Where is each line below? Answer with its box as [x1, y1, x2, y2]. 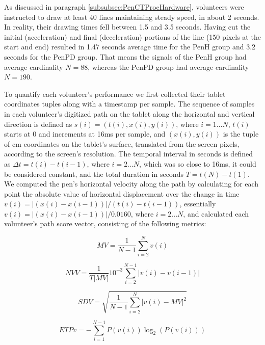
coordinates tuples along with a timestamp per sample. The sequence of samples [4, 98, 255, 109]
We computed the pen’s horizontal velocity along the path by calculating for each [4, 178, 259, 189]
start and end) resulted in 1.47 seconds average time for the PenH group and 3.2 [4, 41, 256, 52]
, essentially [179, 198, 216, 209]
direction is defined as [4, 118, 72, 129]
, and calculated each [183, 208, 249, 219]
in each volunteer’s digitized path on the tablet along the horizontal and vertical [4, 108, 255, 119]
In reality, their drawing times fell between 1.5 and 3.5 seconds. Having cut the [4, 21, 251, 32]
